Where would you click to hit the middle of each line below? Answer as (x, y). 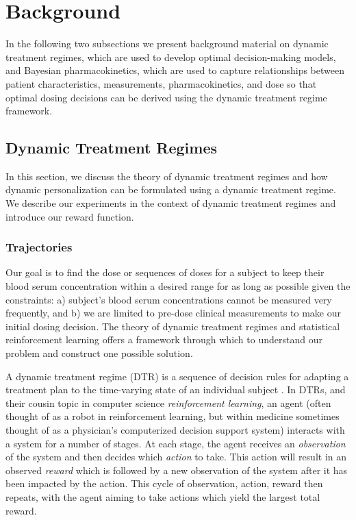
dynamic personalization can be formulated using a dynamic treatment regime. (171, 189)
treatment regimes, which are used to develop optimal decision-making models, (171, 57)
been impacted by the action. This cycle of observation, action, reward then (164, 483)
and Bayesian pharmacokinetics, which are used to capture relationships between (175, 70)
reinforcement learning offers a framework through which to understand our (164, 339)
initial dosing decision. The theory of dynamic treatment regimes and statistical (173, 326)
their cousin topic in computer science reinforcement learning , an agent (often (168, 403)
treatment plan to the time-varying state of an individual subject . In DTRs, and (176, 389)
